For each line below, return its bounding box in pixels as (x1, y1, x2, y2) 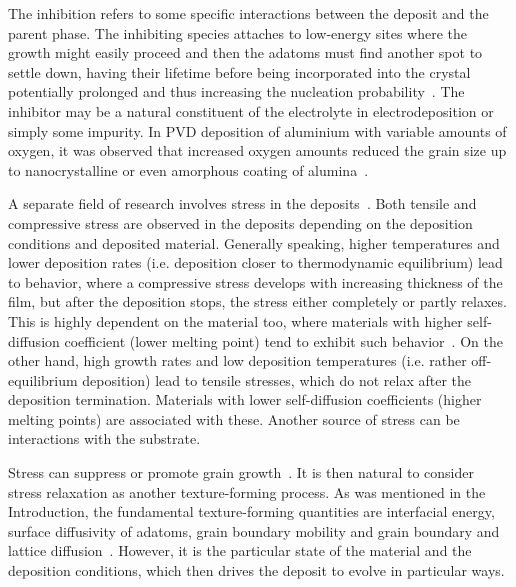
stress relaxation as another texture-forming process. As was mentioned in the (8, 481, 486, 502)
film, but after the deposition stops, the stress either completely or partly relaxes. (8, 291, 507, 312)
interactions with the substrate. (8, 428, 201, 449)
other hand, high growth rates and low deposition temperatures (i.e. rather (8, 350, 467, 371)
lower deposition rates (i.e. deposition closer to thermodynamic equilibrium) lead (8, 252, 503, 273)
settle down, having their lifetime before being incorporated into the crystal (8, 61, 471, 82)
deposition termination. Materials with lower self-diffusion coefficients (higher (8, 389, 482, 410)
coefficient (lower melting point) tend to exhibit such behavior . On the (64, 330, 503, 351)
